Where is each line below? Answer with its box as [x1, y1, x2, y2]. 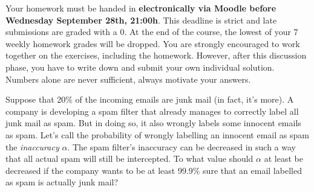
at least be [264, 152, 303, 165]
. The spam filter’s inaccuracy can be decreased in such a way [67, 140, 296, 153]
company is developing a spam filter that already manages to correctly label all [5, 104, 299, 117]
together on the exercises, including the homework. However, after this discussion [5, 49, 307, 62]
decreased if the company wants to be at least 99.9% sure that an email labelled [5, 164, 302, 176]
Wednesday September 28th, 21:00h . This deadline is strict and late [5, 13, 277, 26]
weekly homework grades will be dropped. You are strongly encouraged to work [5, 37, 300, 50]
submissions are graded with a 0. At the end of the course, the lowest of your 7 [5, 25, 298, 38]
